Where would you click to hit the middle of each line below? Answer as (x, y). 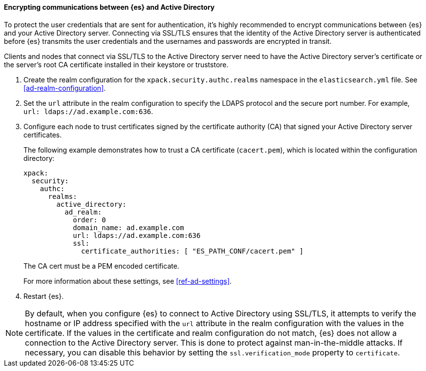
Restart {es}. (44, 296)
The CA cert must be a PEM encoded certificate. (101, 266)
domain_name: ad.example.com (128, 227)
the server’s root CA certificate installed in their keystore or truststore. (116, 64)
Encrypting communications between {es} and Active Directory (109, 7)
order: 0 (89, 220)
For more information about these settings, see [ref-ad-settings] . (128, 281)
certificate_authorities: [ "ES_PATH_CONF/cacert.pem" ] (192, 251)
